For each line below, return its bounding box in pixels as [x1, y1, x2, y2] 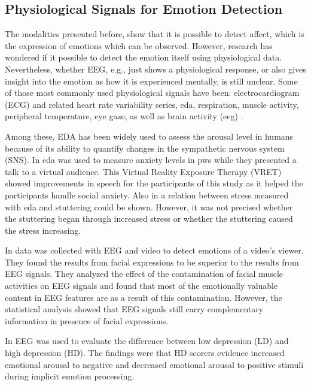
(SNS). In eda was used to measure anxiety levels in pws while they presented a [5, 153, 297, 166]
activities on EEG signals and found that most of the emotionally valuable [5, 279, 278, 292]
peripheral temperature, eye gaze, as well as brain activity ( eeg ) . [5, 110, 243, 122]
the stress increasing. [5, 224, 81, 236]
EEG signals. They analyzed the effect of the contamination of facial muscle [5, 267, 283, 280]
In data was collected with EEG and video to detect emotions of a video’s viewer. [5, 244, 304, 257]
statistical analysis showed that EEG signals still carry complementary [5, 303, 264, 315]
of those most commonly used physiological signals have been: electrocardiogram [5, 86, 300, 99]
